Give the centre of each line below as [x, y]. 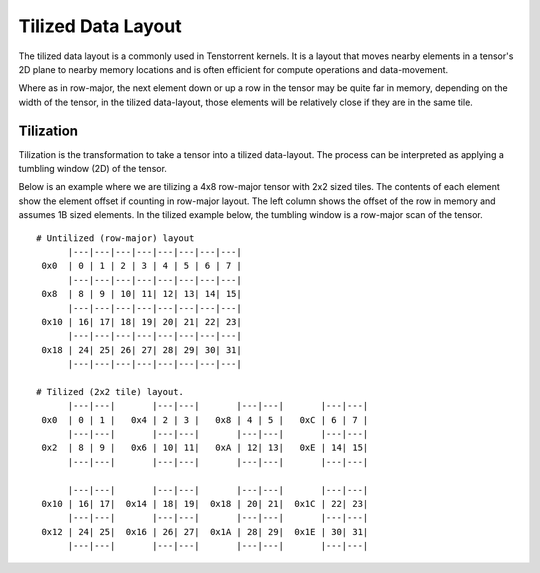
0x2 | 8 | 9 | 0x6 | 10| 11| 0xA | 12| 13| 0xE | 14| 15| [205, 448]
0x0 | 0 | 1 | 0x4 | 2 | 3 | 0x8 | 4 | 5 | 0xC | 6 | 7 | [205, 419]
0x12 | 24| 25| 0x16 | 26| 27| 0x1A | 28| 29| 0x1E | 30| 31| [205, 531]
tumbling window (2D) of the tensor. [92, 169]
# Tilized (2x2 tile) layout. [110, 391]
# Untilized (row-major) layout [115, 238]
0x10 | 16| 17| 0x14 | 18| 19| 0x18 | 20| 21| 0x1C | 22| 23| [205, 503]
